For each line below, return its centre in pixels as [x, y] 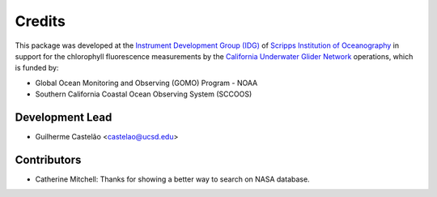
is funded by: [37, 68]
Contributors [48, 159]
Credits [40, 21]
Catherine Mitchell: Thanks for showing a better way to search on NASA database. [173, 179]
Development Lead [64, 117]
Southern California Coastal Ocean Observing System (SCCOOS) [144, 94]
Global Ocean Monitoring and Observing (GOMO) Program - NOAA [146, 83]
